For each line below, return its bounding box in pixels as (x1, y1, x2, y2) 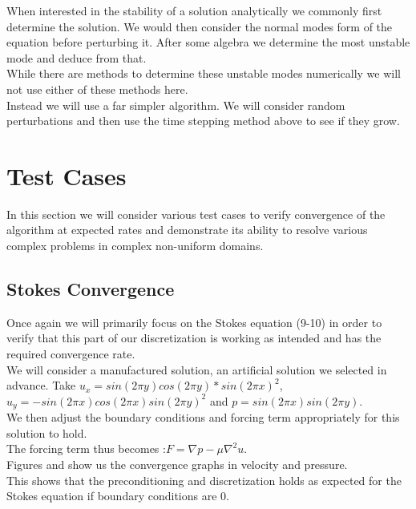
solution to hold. (6, 424, 87, 441)
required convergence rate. (6, 345, 135, 362)
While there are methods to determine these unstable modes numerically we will (6, 65, 401, 82)
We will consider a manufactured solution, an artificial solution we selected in (6, 361, 387, 378)
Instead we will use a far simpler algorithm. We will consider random (6, 96, 345, 113)
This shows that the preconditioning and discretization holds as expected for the (6, 471, 402, 488)
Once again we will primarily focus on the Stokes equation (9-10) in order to (6, 313, 382, 330)
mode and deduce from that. (6, 49, 147, 66)
